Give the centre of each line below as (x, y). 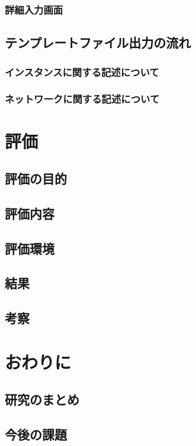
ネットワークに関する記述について (82, 99)
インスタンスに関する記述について (82, 72)
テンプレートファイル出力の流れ (98, 42)
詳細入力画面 (34, 9)
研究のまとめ (42, 399)
